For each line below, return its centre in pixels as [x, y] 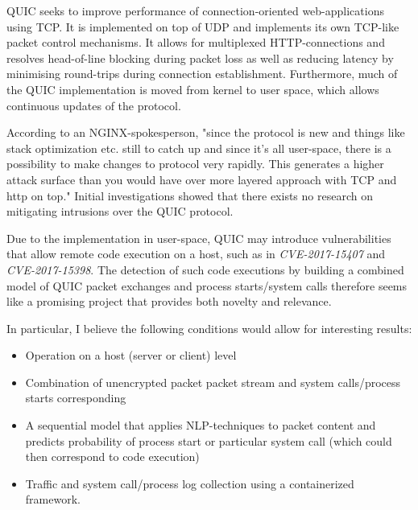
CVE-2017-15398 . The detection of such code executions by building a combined [205, 269]
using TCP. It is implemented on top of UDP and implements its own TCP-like [203, 26]
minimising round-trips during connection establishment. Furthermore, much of [202, 74]
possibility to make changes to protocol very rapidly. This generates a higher [195, 164]
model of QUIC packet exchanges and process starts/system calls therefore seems [207, 285]
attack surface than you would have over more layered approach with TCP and [202, 179]
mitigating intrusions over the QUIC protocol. [120, 211]
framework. [53, 499]
